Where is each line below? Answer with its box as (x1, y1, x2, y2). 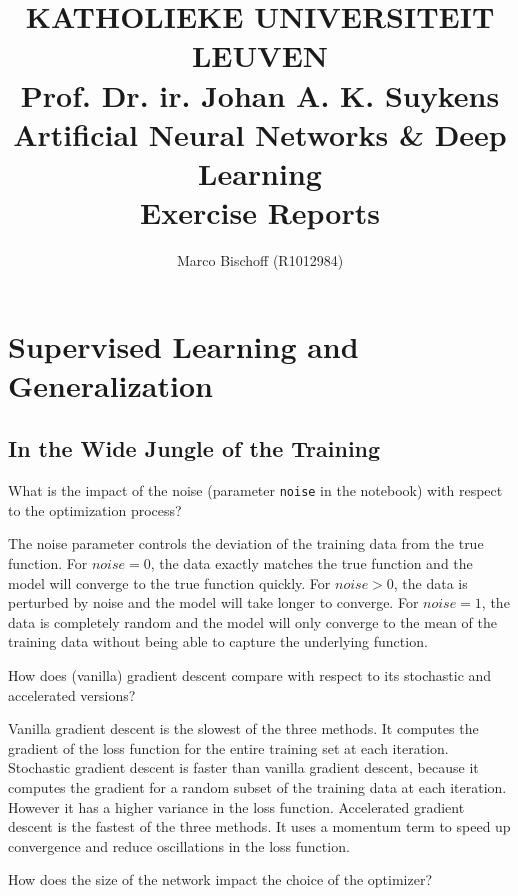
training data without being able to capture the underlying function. (8, 631, 428, 652)
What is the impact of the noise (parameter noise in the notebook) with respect (8, 480, 503, 501)
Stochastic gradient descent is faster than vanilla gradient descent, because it (8, 757, 479, 778)
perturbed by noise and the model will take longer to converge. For (8, 592, 419, 613)
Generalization (8, 364, 213, 405)
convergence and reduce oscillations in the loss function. (8, 835, 350, 856)
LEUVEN (191, 35, 329, 76)
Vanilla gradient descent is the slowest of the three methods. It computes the (8, 718, 479, 739)
